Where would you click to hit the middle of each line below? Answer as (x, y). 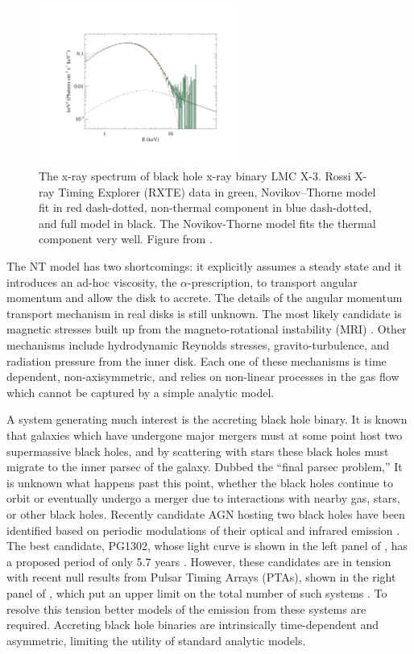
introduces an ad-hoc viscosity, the (92, 281)
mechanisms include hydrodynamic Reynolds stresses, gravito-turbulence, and (198, 345)
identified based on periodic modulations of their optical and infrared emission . (203, 530)
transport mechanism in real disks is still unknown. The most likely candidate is (204, 313)
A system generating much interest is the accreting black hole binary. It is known (207, 419)
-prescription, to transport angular (273, 281)
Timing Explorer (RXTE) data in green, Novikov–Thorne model (217, 191)
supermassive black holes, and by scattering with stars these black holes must (198, 451)
